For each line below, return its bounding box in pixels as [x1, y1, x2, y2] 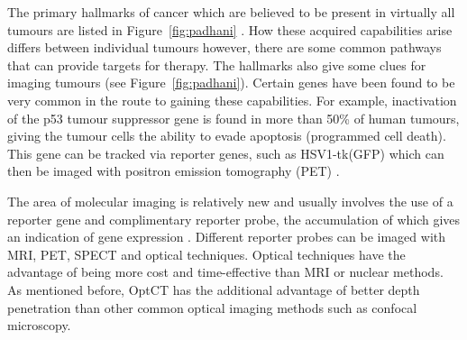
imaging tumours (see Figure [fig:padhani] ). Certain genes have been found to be [7, 73, 455, 92]
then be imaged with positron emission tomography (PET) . [7, 161, 340, 180]
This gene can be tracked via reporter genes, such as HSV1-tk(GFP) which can [7, 143, 444, 162]
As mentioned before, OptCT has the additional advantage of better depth [7, 280, 420, 299]
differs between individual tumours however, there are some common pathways [7, 38, 442, 57]
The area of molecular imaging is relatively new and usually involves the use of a [7, 191, 453, 210]
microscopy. [7, 316, 71, 335]
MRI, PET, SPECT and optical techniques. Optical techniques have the [7, 244, 406, 263]
